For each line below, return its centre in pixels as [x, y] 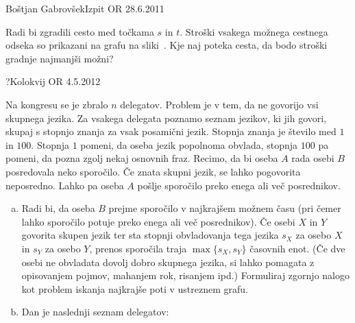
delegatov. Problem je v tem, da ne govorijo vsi [219, 104]
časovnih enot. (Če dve [297, 248]
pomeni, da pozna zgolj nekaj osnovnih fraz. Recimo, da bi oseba [142, 158]
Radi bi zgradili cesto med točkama [80, 31]
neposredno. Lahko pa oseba [65, 185]
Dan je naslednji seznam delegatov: [95, 312]
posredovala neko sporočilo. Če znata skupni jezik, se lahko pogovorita [153, 171]
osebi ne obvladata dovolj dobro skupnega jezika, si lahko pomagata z [168, 262]
